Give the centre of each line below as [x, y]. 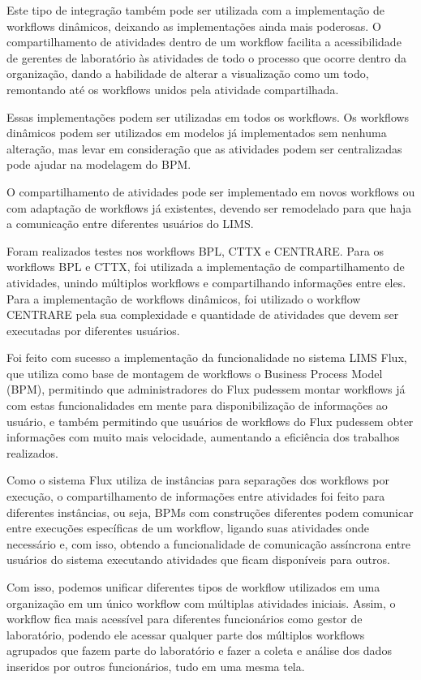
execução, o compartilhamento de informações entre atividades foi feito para [196, 496]
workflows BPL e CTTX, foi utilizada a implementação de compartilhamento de [206, 267]
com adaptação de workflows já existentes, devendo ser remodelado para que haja [209, 207]
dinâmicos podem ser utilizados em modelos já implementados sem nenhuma [197, 133]
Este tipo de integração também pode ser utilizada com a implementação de [195, 10]
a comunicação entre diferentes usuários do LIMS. [130, 224]
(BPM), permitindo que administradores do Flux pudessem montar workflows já [206, 389]
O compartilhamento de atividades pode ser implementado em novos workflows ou [211, 191]
